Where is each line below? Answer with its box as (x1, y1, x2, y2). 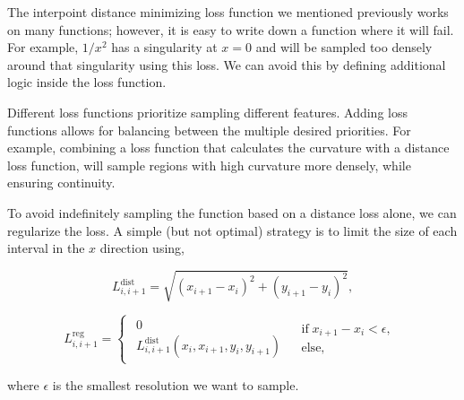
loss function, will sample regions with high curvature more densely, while (7, 155, 411, 174)
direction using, (99, 239, 185, 257)
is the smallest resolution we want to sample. (52, 375, 299, 394)
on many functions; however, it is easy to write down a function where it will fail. (7, 20, 454, 39)
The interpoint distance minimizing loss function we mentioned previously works (7, 3, 449, 21)
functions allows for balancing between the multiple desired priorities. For (7, 120, 411, 139)
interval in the (7, 239, 85, 257)
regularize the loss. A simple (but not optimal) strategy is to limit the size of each (7, 221, 458, 239)
